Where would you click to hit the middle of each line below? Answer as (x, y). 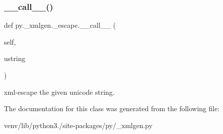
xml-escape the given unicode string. (59, 92)
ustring (15, 58)
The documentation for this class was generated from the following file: (112, 108)
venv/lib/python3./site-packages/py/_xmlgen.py (78, 125)
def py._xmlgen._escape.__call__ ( (60, 25)
